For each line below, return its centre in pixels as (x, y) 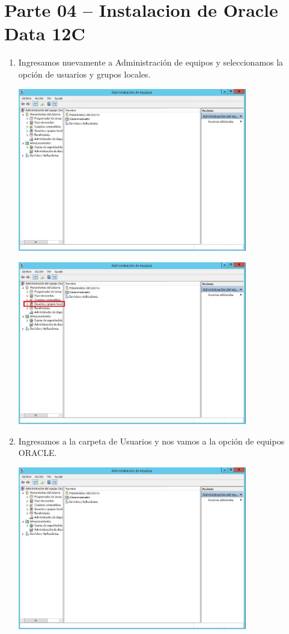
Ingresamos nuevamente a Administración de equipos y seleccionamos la (151, 62)
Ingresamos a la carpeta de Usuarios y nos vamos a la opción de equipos (151, 441)
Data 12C (45, 33)
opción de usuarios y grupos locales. (84, 74)
